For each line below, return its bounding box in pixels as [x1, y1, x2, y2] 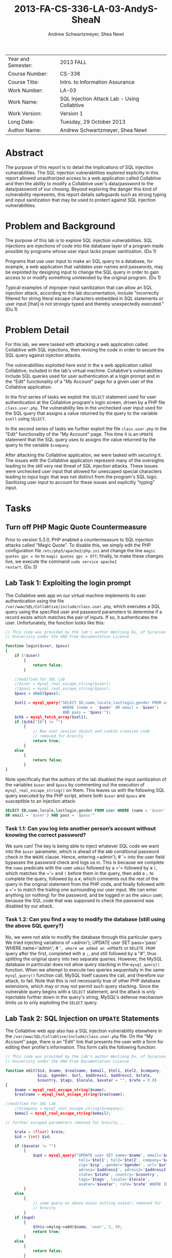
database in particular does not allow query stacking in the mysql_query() [5, 961, 160, 967]
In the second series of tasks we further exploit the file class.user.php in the [5, 425, 167, 432]
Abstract [5, 147, 44, 159]
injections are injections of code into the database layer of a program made [5, 242, 164, 249]
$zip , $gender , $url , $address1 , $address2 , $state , [37, 1073, 153, 1078]
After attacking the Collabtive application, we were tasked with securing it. [5, 452, 162, 458]
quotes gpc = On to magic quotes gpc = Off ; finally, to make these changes [5, 553, 164, 559]
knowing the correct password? [5, 831, 86, 838]
